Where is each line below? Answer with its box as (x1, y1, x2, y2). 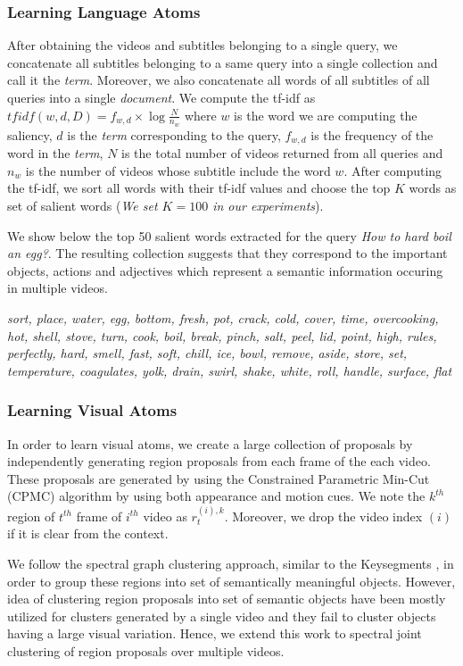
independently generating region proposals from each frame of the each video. (7, 452, 431, 470)
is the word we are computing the (234, 105, 418, 124)
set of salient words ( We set (7, 196, 158, 215)
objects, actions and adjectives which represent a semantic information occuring (7, 261, 443, 279)
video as (143, 506, 187, 525)
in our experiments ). (212, 196, 324, 215)
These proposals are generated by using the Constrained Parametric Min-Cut (7, 469, 430, 487)
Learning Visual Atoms (7, 399, 178, 421)
